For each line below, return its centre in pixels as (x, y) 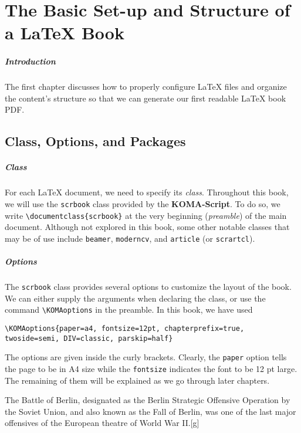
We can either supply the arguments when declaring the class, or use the (135, 298)
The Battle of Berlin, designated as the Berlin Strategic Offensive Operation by (148, 400)
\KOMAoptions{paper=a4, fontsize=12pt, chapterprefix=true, (125, 328)
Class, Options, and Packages (95, 141)
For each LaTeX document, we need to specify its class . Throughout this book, (147, 192)
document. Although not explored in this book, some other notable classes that (147, 227)
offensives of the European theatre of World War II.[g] (102, 423)
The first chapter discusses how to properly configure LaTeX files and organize (146, 87)
